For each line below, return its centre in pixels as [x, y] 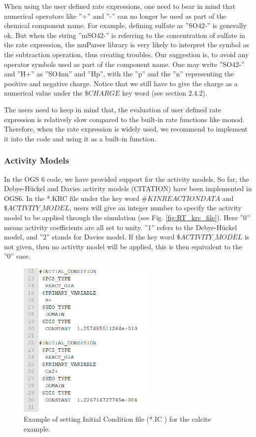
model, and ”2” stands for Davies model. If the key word [89, 237]
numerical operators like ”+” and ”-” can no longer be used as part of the [115, 16]
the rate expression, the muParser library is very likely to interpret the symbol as [127, 45]
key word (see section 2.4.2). [165, 93]
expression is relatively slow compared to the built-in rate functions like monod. [124, 119]
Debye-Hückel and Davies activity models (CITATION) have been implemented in [128, 188]
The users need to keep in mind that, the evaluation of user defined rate [113, 109]
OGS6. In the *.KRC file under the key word [72, 198]
